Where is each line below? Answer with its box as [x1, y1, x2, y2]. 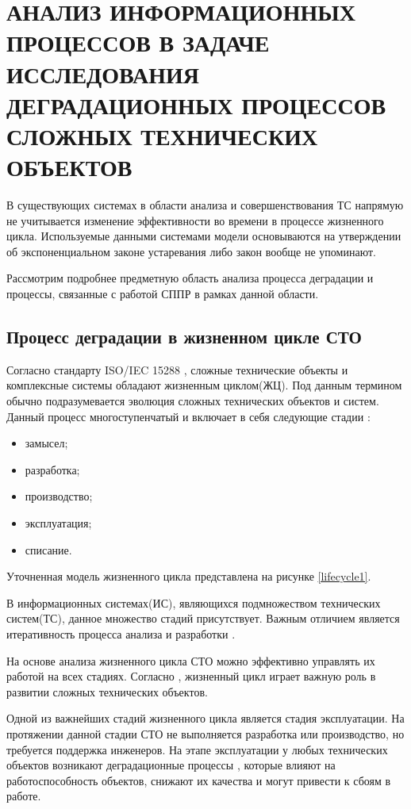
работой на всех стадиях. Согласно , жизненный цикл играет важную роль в [6, 668, 376, 684]
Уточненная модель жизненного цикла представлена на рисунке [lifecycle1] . [6, 568, 371, 585]
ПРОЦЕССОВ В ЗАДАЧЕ [6, 26, 270, 59]
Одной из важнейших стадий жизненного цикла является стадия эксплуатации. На [6, 710, 405, 727]
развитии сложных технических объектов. [6, 683, 208, 700]
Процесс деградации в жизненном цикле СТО [6, 324, 362, 349]
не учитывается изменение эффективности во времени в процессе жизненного [6, 212, 384, 228]
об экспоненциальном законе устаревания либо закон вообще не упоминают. [6, 243, 376, 259]
